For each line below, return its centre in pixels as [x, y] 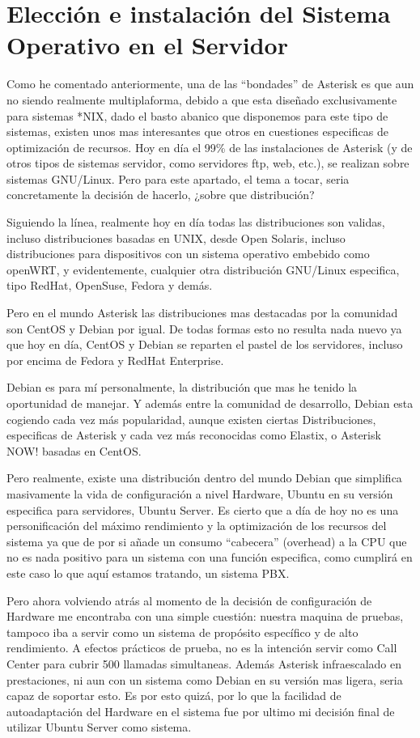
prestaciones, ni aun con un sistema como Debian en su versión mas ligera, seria [205, 679]
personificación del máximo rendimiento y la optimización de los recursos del [197, 526]
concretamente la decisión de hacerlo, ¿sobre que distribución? [161, 195]
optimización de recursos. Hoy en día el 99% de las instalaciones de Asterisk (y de [210, 147]
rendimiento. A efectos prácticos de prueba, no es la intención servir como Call [202, 648]
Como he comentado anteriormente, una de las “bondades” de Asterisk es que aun [210, 84]
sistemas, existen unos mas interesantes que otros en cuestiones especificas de [197, 131]
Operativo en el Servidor [147, 45]
